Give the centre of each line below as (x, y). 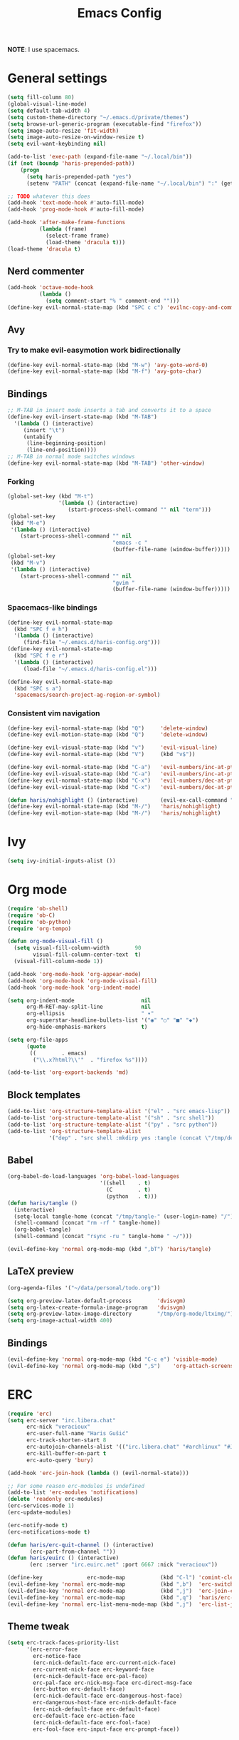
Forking (21, 481)
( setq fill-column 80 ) (41, 98)
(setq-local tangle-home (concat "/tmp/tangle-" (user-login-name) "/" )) (125, 1216)
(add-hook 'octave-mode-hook (51, 288)
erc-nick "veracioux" (58, 1427)
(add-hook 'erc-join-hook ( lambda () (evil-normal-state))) (99, 1473)
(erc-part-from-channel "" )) (73, 1552)
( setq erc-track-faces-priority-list (63, 1643)
